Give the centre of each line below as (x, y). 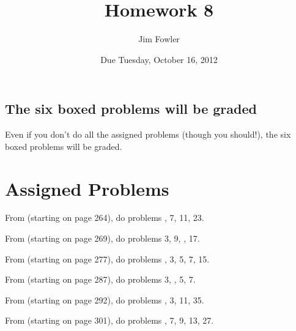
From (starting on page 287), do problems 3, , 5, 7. (100, 279)
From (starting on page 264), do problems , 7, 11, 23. (105, 218)
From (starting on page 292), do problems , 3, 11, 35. (105, 299)
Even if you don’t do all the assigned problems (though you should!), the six (148, 134)
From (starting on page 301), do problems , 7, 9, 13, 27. (109, 320)
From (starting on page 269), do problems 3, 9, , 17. (102, 238)
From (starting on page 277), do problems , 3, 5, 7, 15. (107, 258)
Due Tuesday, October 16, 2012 (159, 59)
